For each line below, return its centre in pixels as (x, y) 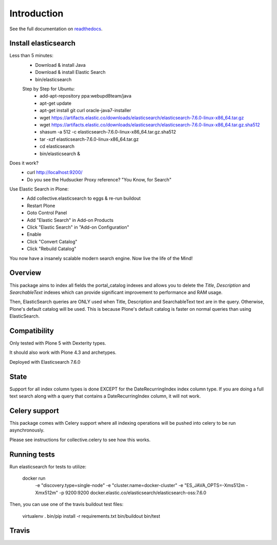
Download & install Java (60, 65)
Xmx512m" (47, 493)
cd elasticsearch (57, 146)
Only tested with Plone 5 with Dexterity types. (58, 343)
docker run (34, 478)
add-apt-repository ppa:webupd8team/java (86, 96)
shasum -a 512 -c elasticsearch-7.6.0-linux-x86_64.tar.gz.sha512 (108, 132)
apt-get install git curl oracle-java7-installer (85, 110)
